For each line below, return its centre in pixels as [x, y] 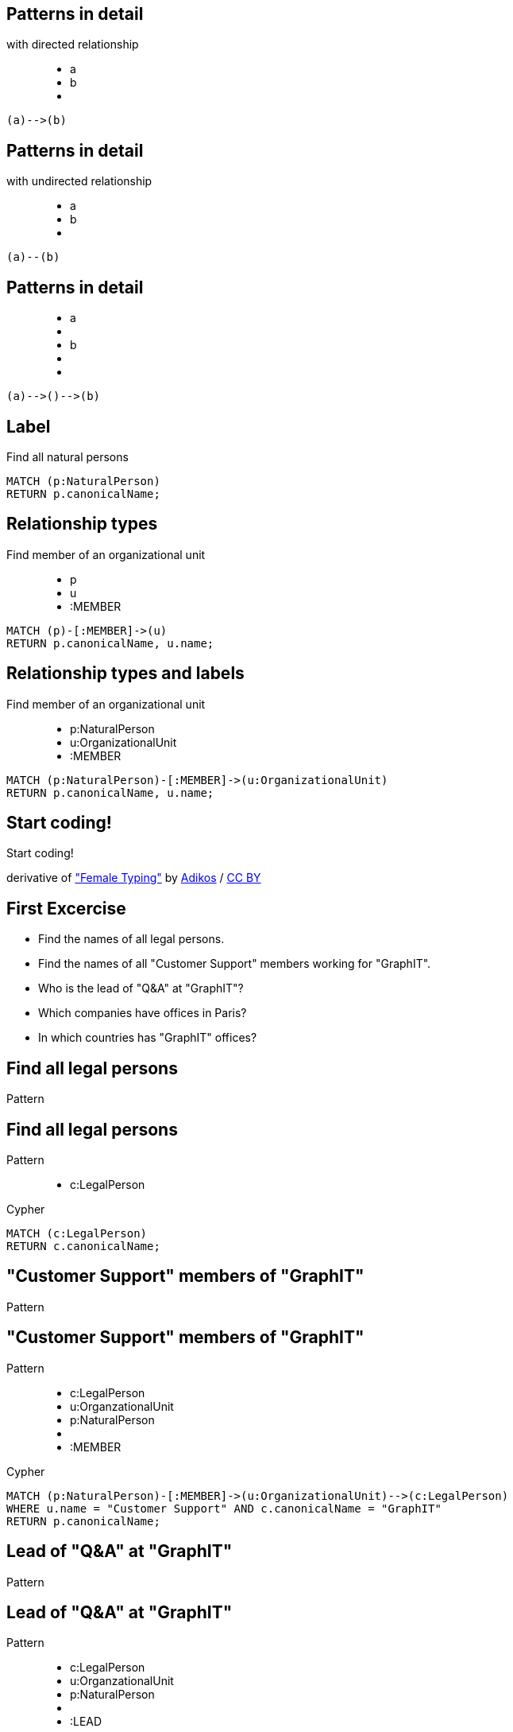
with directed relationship [73, 45]
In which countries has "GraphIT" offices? [148, 1038]
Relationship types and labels [125, 674]
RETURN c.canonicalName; [83, 1247]
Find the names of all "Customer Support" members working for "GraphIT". [235, 964]
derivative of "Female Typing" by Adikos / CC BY [134, 878]
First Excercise [66, 908]
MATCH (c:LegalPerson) [77, 1234]
